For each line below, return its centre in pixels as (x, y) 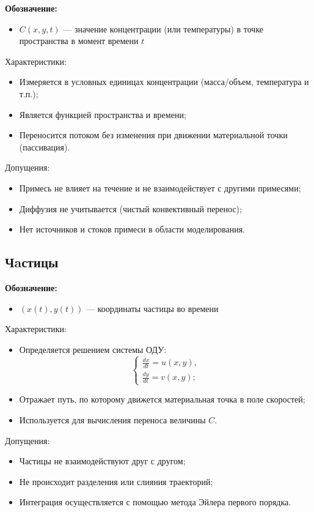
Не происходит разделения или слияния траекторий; (116, 481)
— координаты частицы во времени (152, 308)
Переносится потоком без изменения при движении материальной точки (153, 135)
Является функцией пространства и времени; (103, 114)
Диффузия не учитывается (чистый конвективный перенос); (130, 208)
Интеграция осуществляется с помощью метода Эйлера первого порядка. (155, 502)
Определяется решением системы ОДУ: (93, 349)
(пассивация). (45, 147)
